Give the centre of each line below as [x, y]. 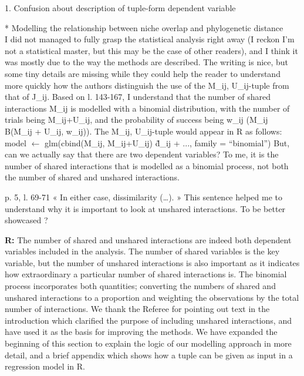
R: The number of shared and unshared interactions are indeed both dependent [148, 239]
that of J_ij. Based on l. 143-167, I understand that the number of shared [138, 97]
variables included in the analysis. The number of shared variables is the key [142, 251]
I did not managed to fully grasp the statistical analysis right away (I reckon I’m [150, 39]
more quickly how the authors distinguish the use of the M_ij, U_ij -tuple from [147, 85]
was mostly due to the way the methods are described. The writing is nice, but [147, 62]
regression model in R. [45, 366]
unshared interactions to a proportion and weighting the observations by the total [152, 297]
